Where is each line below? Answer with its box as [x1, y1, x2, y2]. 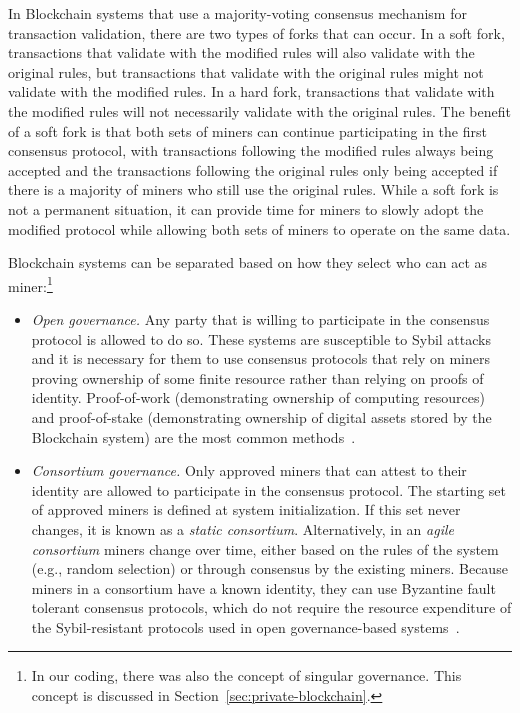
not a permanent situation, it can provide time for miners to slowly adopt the [8, 198, 484, 219]
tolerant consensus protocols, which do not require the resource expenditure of [31, 597, 512, 618]
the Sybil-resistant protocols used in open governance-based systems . [31, 616, 460, 637]
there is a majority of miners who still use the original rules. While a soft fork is [8, 179, 499, 200]
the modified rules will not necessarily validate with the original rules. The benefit [8, 100, 511, 121]
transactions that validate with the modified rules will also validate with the [8, 42, 475, 63]
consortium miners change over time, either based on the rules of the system [31, 538, 499, 559]
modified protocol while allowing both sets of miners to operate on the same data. [8, 218, 511, 239]
